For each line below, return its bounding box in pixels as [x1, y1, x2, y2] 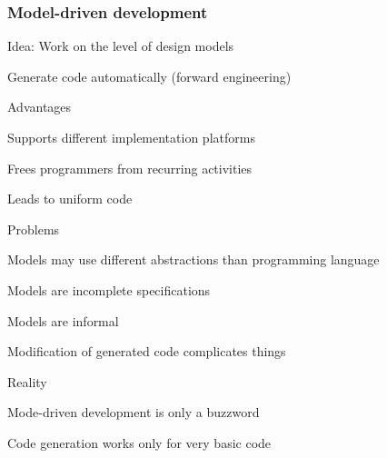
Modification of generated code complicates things [7, 342, 286, 361]
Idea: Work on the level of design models [7, 36, 234, 55]
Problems [7, 219, 60, 238]
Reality [7, 372, 47, 391]
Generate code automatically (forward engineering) [7, 66, 292, 85]
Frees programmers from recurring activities [7, 158, 253, 177]
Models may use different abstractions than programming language [7, 250, 380, 269]
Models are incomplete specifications [7, 280, 211, 299]
